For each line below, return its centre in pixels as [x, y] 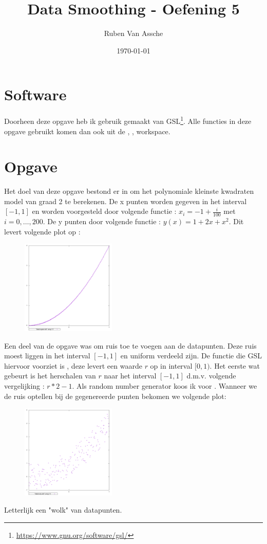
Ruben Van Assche [133, 33]
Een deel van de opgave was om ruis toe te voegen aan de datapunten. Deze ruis [130, 345]
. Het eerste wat [235, 365]
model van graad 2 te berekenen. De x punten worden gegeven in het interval [126, 201]
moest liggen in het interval [47, 356]
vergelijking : [24, 385]
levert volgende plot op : [42, 231]
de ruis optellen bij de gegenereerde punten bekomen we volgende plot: [115, 396]
